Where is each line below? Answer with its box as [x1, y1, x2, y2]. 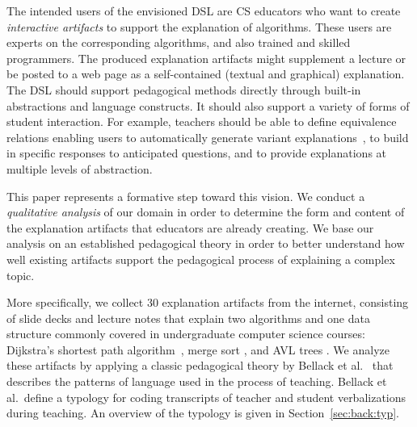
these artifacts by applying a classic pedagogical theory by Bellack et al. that [6, 357, 394, 374]
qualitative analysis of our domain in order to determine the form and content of [6, 203, 405, 220]
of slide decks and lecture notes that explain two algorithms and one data [6, 309, 370, 326]
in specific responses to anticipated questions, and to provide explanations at [6, 144, 387, 161]
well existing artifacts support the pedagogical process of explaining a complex [6, 250, 395, 267]
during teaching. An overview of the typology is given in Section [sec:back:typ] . [6, 404, 399, 421]
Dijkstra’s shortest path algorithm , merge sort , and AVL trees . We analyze [6, 341, 390, 358]
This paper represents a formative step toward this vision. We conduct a [6, 187, 365, 204]
